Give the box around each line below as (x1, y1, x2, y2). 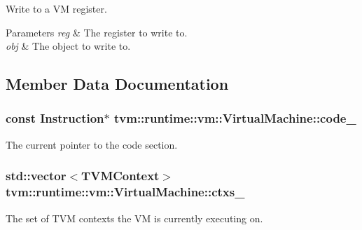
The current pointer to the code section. (6, 137, 178, 151)
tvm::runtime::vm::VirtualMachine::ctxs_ (6, 183, 245, 201)
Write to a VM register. (6, 1, 107, 15)
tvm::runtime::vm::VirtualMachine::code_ (113, 109, 356, 127)
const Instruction (6, 109, 104, 127)
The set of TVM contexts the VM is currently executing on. (6, 210, 263, 225)
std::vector (6, 167, 67, 184)
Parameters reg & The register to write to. (6, 25, 188, 39)
